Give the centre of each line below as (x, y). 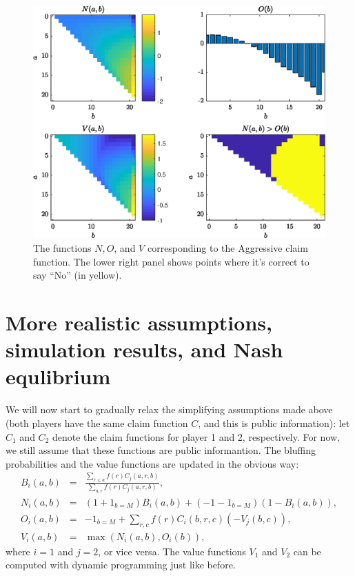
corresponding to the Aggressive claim (227, 248)
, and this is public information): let (274, 423)
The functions (62, 248)
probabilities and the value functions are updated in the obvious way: (152, 463)
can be (307, 551)
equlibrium (58, 376)
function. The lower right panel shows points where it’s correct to (171, 261)
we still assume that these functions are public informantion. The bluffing (161, 450)
